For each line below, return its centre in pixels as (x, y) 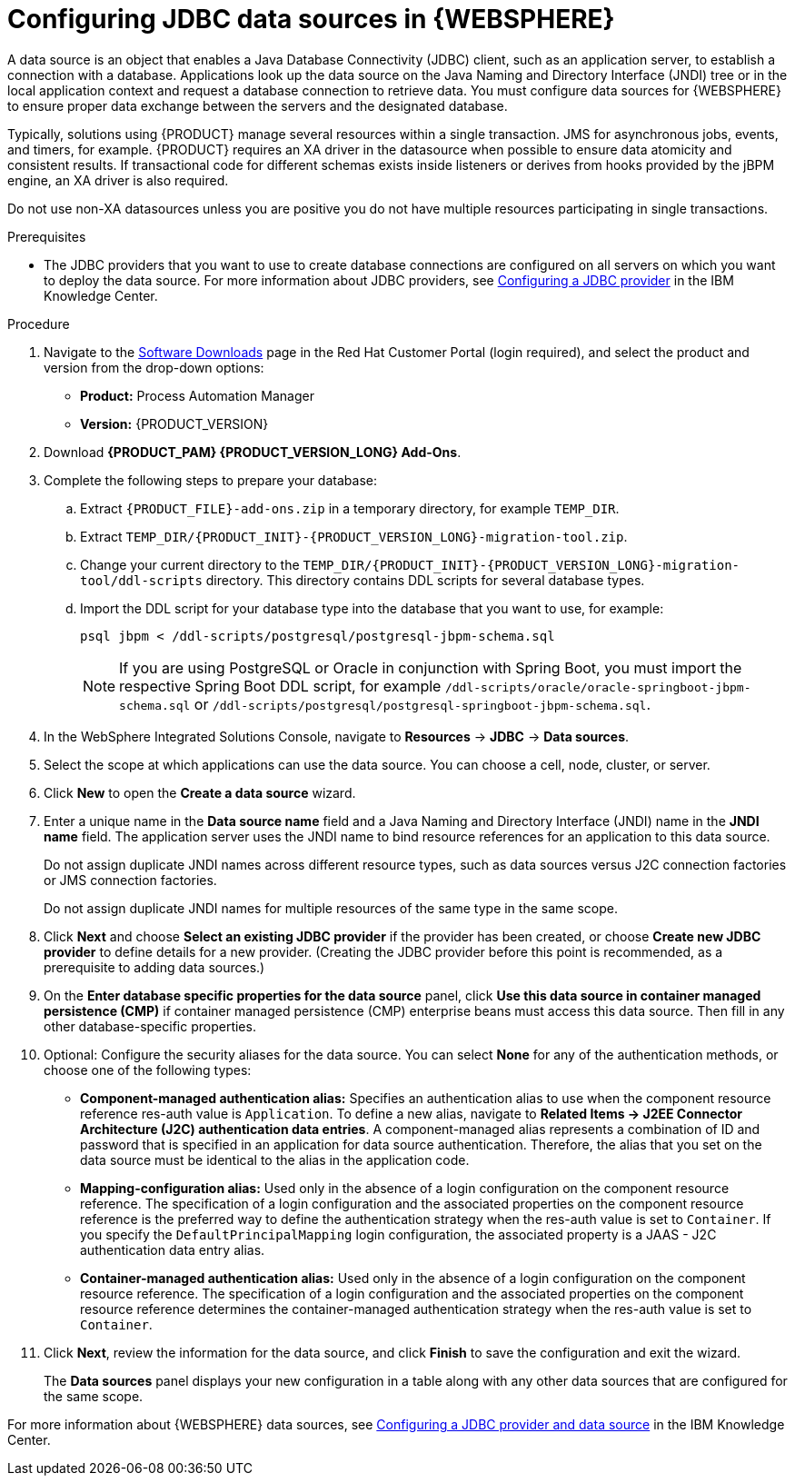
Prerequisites (47, 236)
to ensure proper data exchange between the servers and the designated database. (258, 105)
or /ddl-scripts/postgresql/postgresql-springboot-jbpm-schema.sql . (422, 704)
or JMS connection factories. (130, 880)
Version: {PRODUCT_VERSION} (174, 423)
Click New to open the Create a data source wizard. (200, 792)
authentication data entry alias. (173, 1249)
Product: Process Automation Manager (197, 395)
